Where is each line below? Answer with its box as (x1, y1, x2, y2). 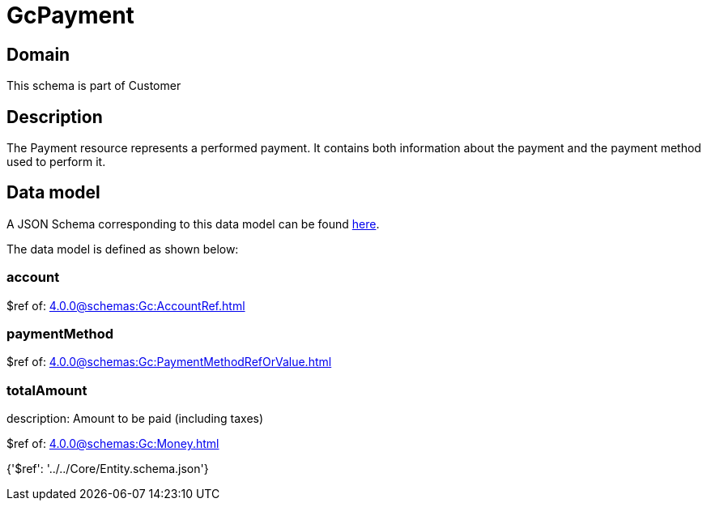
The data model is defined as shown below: (6, 241, 239, 256)
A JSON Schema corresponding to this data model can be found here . (6, 216, 380, 231)
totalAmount (6, 381, 87, 398)
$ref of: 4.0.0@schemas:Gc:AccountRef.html (6, 298, 245, 313)
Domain (6, 44, 70, 65)
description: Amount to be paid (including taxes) (6, 411, 264, 426)
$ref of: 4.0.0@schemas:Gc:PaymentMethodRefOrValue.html (6, 355, 332, 369)
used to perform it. (6, 155, 106, 169)
